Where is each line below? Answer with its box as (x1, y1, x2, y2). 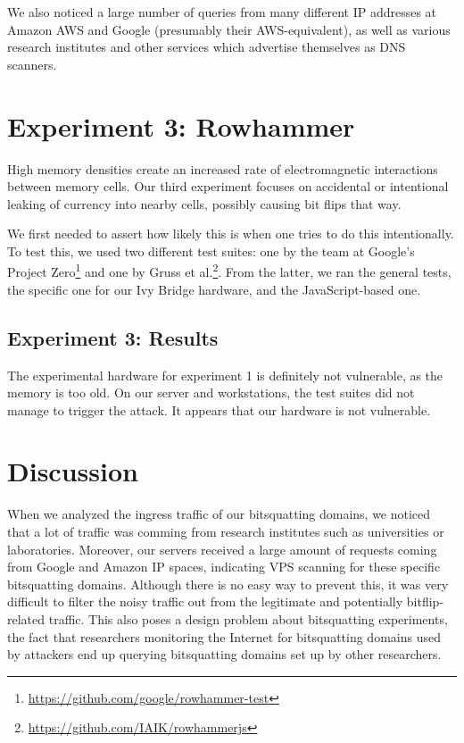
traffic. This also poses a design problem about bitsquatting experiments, (48, 609, 448, 628)
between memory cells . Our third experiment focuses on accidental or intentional (7, 177, 449, 196)
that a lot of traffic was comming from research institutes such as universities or (7, 522, 444, 541)
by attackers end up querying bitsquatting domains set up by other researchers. (7, 645, 442, 664)
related (7, 609, 46, 628)
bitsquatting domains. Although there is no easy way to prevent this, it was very (7, 574, 449, 593)
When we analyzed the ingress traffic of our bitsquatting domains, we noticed (7, 505, 431, 523)
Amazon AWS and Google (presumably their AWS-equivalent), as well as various (7, 20, 451, 38)
